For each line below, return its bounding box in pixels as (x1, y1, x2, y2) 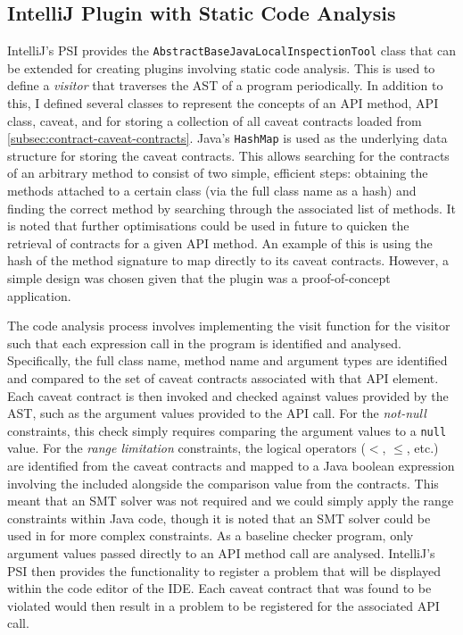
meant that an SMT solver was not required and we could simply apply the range (7, 491, 454, 510)
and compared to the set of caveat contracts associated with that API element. (7, 369, 439, 388)
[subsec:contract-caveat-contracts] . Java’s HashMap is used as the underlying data (7, 129, 448, 147)
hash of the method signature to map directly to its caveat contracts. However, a (7, 251, 450, 270)
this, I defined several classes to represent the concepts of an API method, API (7, 94, 439, 113)
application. (7, 286, 71, 305)
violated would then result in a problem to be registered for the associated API (7, 596, 440, 614)
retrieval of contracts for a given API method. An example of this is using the (7, 233, 433, 252)
